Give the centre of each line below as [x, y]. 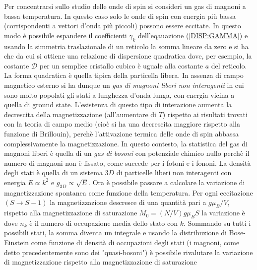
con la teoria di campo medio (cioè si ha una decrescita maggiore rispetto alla [122, 124]
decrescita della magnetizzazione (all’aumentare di [80, 114]
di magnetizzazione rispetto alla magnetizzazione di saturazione [100, 262]
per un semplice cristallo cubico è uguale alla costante [121, 65]
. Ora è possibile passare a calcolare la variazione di [167, 182]
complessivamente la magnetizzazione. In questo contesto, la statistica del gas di [126, 143]
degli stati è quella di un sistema [53, 172]
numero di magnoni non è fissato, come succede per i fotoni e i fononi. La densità [128, 163]
